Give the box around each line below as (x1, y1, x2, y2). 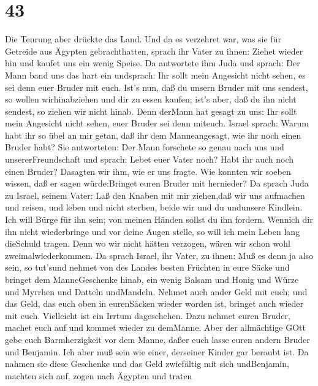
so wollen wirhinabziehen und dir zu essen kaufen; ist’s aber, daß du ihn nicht (5, 93, 297, 106)
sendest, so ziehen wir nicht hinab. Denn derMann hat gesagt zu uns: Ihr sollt (5, 104, 297, 117)
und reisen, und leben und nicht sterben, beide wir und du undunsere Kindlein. (5, 201, 303, 214)
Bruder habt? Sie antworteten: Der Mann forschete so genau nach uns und (5, 141, 284, 153)
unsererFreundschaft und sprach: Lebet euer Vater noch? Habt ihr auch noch (5, 153, 294, 166)
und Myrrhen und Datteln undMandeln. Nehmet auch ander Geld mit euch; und (5, 285, 308, 298)
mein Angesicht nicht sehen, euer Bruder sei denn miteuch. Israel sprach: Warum (5, 117, 309, 129)
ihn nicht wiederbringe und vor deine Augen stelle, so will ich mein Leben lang (5, 225, 300, 237)
